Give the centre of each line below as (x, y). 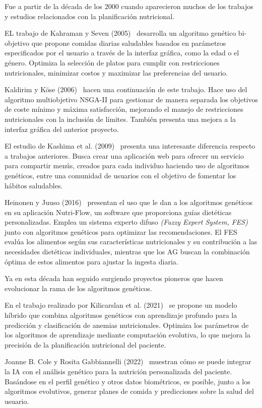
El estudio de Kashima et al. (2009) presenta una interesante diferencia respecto (130, 146)
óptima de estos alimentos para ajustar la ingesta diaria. (91, 261)
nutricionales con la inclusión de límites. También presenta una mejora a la (120, 119)
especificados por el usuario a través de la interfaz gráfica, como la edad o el (122, 53)
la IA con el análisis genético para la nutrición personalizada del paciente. (118, 371)
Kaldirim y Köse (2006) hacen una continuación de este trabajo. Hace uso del (126, 89)
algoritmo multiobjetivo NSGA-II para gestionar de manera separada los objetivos (132, 99)
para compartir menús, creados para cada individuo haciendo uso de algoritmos (127, 165)
